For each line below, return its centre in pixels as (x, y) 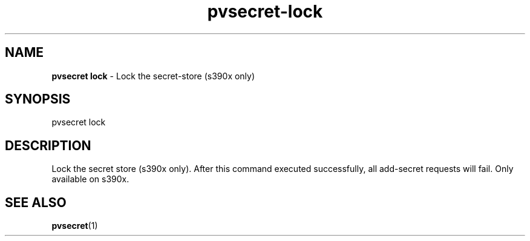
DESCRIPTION (48, 145)
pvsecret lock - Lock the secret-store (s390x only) (153, 76)
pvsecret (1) (75, 226)
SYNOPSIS (38, 99)
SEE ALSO (36, 202)
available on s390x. (90, 179)
